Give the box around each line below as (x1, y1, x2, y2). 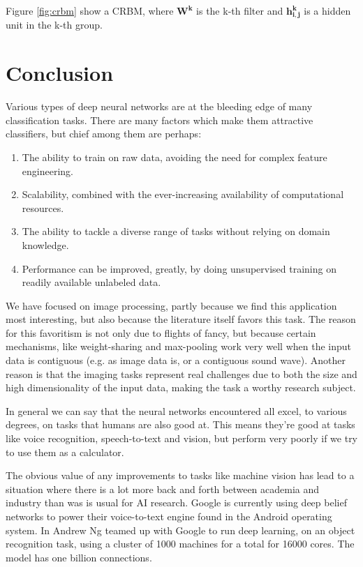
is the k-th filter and (196, 3, 283, 17)
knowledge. (22, 237, 69, 252)
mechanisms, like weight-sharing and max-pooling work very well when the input (6, 339, 352, 354)
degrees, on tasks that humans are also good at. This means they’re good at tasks (6, 417, 355, 432)
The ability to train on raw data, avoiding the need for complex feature (22, 149, 327, 164)
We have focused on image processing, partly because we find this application (6, 298, 337, 312)
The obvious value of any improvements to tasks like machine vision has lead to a (6, 468, 355, 483)
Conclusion (6, 59, 114, 87)
